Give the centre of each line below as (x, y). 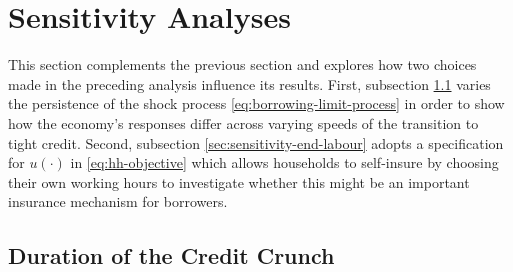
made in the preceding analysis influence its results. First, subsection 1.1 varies (249, 83)
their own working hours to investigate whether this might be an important (239, 181)
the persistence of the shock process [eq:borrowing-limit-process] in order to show (256, 103)
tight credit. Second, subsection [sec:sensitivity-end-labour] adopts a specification (256, 142)
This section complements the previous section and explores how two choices (242, 64)
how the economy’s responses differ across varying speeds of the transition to (243, 122)
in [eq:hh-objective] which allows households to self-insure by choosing (284, 162)
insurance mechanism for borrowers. (118, 201)
